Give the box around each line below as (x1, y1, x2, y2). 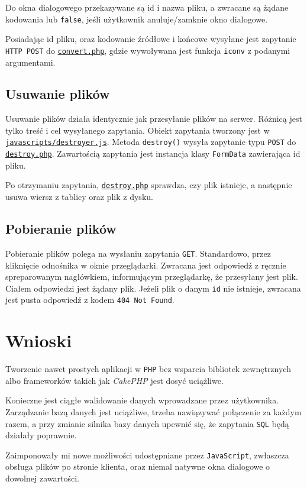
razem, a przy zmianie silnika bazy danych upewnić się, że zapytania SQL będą (5, 417, 289, 429)
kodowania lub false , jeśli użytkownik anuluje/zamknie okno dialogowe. (5, 12, 268, 25)
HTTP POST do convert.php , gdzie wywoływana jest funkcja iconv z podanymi (5, 44, 290, 56)
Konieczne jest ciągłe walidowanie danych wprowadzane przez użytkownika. (5, 394, 279, 406)
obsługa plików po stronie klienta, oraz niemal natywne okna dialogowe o (5, 460, 270, 473)
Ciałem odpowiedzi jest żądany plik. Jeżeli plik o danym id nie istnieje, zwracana (5, 282, 301, 294)
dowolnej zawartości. (5, 472, 79, 484)
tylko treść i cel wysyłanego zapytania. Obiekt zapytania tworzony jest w (5, 124, 270, 136)
